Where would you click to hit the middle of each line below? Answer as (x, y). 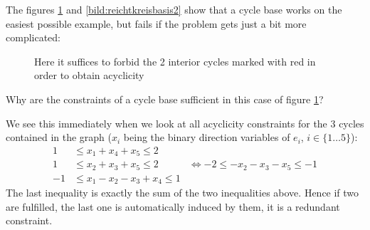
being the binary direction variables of (207, 137)
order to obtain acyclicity (89, 75)
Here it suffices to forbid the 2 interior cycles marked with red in (175, 61)
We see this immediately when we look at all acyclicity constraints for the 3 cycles (185, 123)
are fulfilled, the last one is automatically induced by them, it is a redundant (173, 206)
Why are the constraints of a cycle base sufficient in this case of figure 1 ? (165, 99)
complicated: (33, 37)
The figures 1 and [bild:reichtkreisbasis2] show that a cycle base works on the (174, 9)
